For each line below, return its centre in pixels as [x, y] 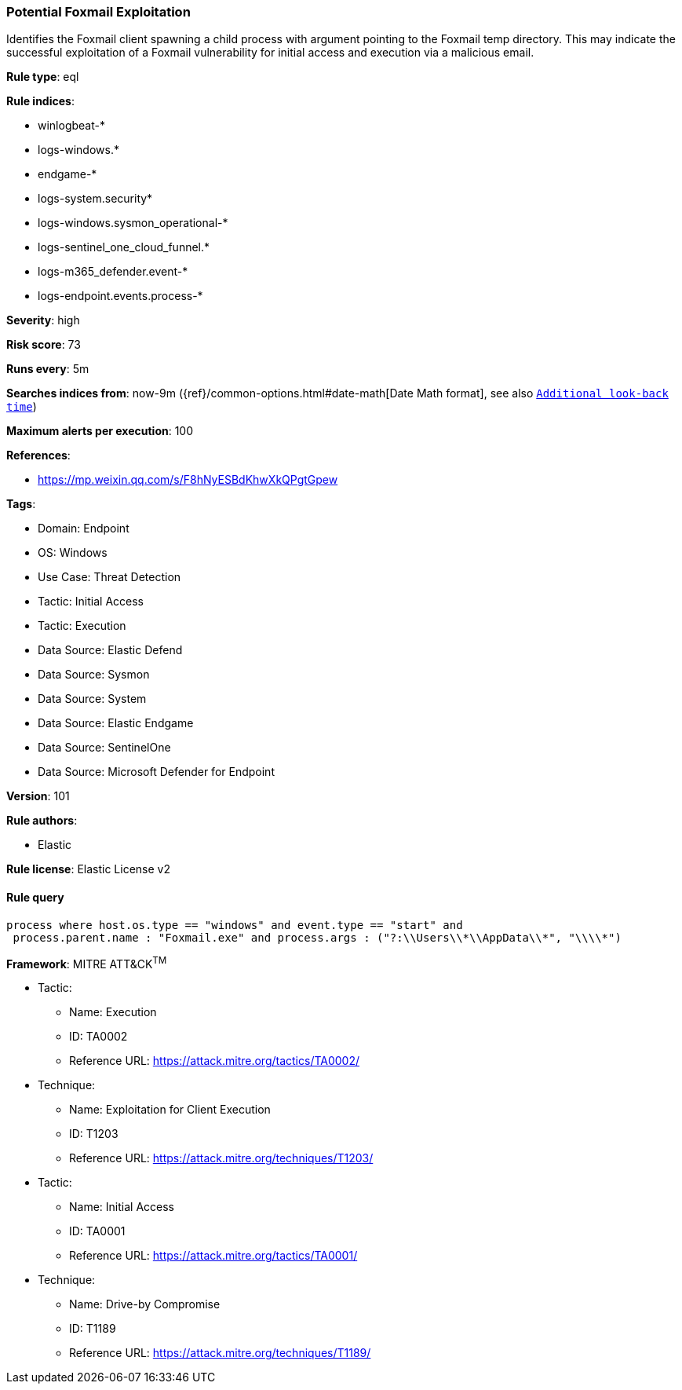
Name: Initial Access [122, 1207]
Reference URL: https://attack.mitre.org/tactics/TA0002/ [215, 1061]
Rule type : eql [43, 77]
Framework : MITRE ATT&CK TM [87, 962]
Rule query [35, 897]
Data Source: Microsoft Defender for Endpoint [156, 772]
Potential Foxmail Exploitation [98, 12]
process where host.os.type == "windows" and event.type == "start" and [235, 925]
